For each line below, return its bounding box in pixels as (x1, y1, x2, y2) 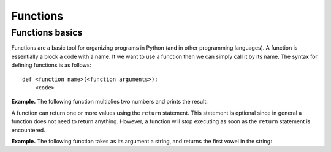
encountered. (11, 126, 45, 134)
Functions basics (11, 27, 83, 38)
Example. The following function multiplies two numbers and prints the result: (11, 98, 208, 105)
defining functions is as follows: (11, 61, 92, 69)
